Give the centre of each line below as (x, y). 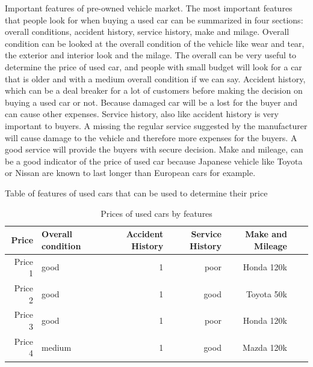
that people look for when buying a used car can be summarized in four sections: (154, 20)
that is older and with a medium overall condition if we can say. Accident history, (155, 78)
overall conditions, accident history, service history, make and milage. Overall (147, 32)
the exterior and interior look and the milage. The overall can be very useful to (151, 55)
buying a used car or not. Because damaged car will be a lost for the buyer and (151, 102)
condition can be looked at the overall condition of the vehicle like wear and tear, (155, 43)
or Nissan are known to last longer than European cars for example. (130, 173)
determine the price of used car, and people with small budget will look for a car (153, 66)
